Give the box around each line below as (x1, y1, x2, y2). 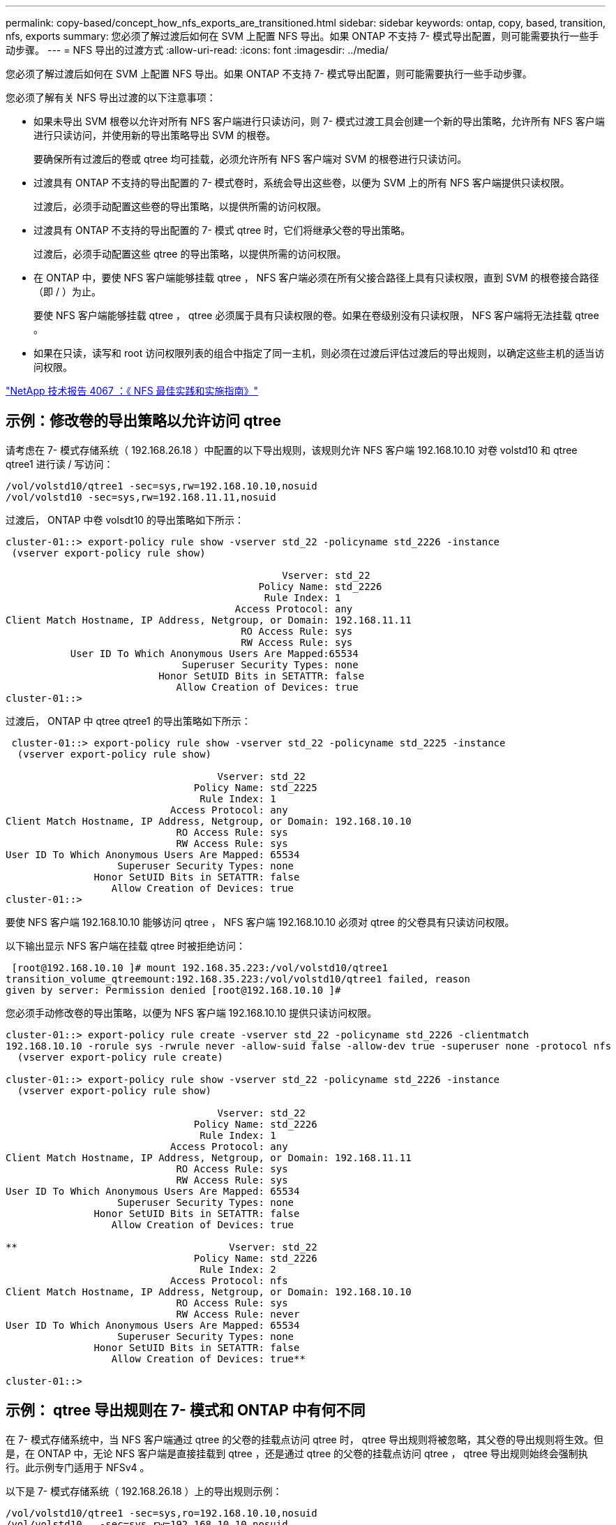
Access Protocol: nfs (170, 1274, 288, 1286)
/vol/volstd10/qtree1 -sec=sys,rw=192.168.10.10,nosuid (6, 480, 317, 492)
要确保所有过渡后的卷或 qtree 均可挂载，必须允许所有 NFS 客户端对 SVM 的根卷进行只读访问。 (33, 153, 467, 165)
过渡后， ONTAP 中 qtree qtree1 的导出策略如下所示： (6, 714, 251, 727)
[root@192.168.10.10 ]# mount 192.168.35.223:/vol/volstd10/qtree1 (11, 962, 388, 973)
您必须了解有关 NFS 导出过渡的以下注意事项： (6, 91, 216, 103)
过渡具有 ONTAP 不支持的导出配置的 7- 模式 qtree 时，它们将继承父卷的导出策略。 (33, 224, 411, 236)
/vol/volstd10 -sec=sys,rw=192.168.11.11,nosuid (6, 491, 276, 503)
